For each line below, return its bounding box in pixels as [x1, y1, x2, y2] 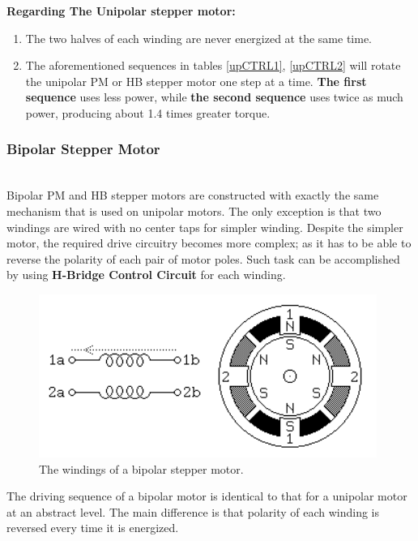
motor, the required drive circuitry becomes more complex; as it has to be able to [6, 234, 412, 251]
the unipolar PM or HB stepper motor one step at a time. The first [25, 72, 367, 89]
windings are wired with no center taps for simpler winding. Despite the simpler [6, 218, 403, 235]
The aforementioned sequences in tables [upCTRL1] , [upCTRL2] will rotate [25, 57, 401, 74]
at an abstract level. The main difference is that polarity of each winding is [6, 503, 379, 520]
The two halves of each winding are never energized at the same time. [25, 29, 372, 46]
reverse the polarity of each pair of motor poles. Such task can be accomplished [6, 250, 400, 267]
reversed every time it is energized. [6, 519, 179, 536]
